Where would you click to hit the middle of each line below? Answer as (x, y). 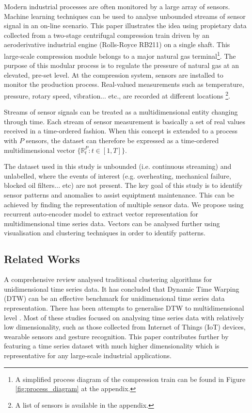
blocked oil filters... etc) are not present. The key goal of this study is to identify (123, 185)
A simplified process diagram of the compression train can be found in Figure (130, 379)
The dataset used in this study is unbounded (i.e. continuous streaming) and (118, 166)
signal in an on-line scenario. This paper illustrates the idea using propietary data (125, 25)
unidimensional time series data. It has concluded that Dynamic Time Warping (122, 289)
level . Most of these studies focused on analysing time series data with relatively (124, 317)
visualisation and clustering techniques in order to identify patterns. (105, 233)
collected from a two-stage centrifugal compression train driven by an (107, 35)
